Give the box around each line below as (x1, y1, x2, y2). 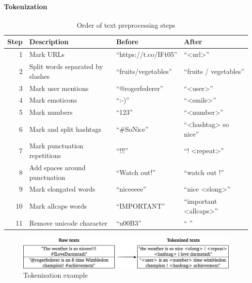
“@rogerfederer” (116, 83, 163, 93)
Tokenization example (23, 270, 88, 280)
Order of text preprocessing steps (77, 19, 175, 30)
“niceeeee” (116, 184, 146, 194)
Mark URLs (29, 49, 64, 59)
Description (29, 36, 69, 47)
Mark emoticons (29, 95, 77, 105)
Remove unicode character (29, 217, 108, 228)
